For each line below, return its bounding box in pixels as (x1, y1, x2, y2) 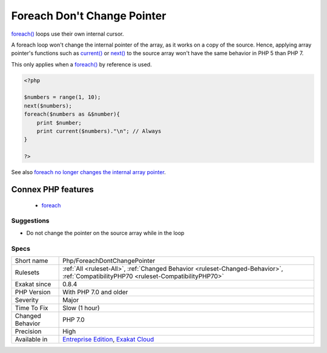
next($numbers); (24, 102, 73, 109)
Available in (15, 335, 48, 343)
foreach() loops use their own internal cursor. (11, 30, 124, 37)
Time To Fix (15, 303, 48, 312)
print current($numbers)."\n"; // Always (36, 128, 162, 135)
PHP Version (15, 288, 51, 296)
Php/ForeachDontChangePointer (62, 256, 156, 265)
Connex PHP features (11, 184, 94, 195)
